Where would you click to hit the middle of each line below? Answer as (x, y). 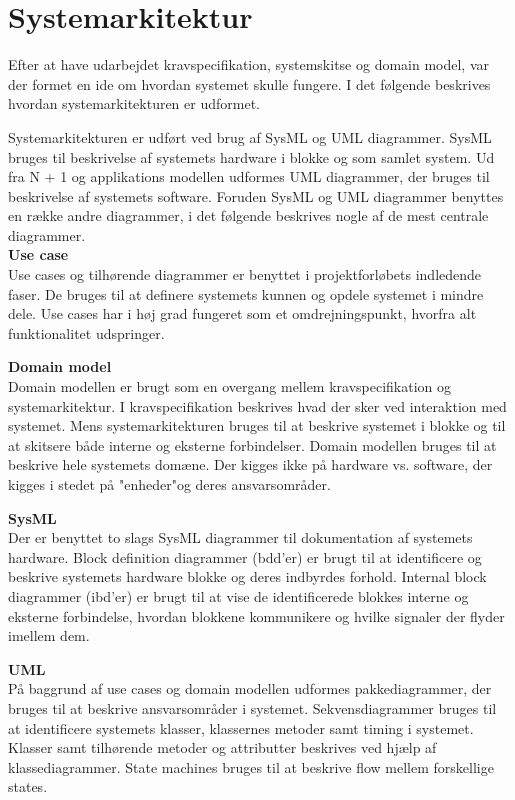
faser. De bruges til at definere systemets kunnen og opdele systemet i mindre (246, 293)
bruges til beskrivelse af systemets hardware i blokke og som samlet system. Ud (251, 156)
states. (28, 786)
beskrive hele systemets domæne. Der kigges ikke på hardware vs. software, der (250, 464)
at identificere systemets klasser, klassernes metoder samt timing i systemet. (241, 727)
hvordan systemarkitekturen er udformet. (134, 103)
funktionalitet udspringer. (86, 332)
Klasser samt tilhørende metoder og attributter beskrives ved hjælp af (222, 747)
